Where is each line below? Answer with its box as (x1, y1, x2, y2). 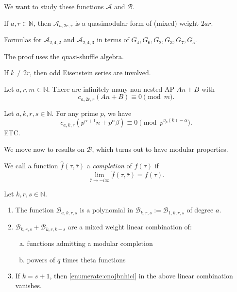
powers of (27, 254, 55, 264)
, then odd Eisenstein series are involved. (30, 67, 151, 78)
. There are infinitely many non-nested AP (48, 83, 174, 94)
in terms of (97, 34, 129, 45)
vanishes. (15, 280, 42, 290)
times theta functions (62, 254, 126, 264)
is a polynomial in (80, 205, 134, 215)
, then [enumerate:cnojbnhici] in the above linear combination (50, 271, 233, 281)
